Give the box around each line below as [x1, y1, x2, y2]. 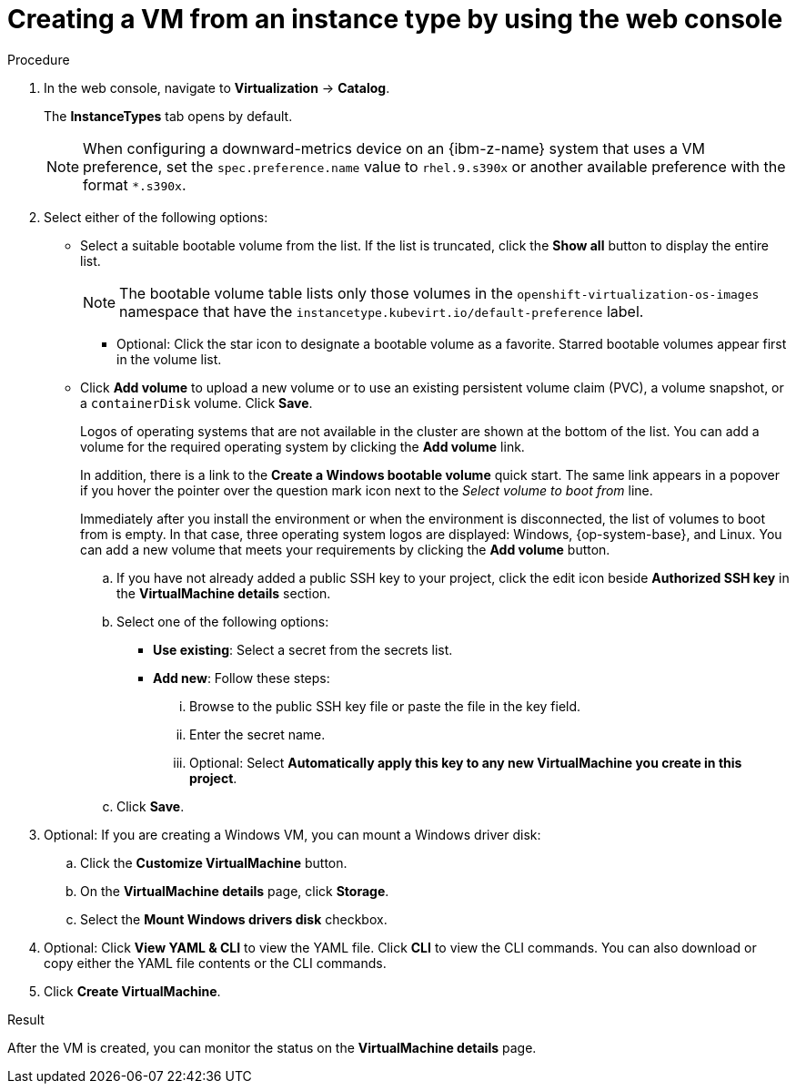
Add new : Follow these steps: [153, 669, 330, 686]
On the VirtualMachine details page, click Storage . [80, 882, 389, 899]
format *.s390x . [83, 175, 186, 194]
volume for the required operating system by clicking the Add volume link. [80, 438, 525, 454]
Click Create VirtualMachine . [44, 983, 221, 999]
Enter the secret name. [189, 726, 326, 742]
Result [7, 1011, 45, 1027]
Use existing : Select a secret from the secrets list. [153, 641, 453, 658]
